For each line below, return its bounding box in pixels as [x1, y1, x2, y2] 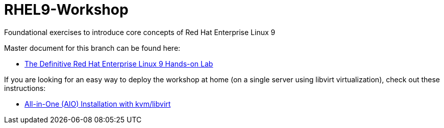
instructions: [4, 83, 46, 92]
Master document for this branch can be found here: [4, 43, 181, 52]
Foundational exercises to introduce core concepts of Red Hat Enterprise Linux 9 [4, 27, 276, 37]
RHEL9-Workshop [4, 1, 129, 18]
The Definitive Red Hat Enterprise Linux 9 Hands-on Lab [24, 59, 213, 68]
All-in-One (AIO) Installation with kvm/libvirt [24, 99, 171, 108]
